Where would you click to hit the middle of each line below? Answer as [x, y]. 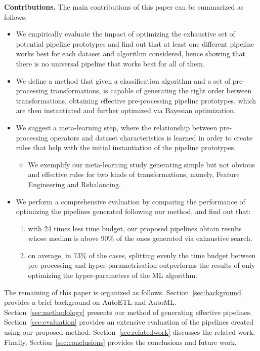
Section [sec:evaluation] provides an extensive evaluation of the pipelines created [129, 322]
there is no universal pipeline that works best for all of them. [110, 63]
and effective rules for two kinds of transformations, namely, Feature [134, 174]
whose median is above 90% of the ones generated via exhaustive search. [140, 238]
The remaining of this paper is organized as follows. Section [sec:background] [124, 292]
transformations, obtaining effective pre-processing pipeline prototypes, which [136, 100]
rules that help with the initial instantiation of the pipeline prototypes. [126, 147]
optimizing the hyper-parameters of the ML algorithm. [113, 275]
